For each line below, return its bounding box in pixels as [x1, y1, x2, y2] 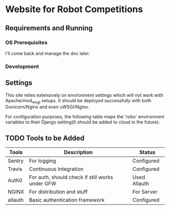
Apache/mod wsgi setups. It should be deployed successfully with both [5, 97, 152, 105]
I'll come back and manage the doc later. [5, 50, 90, 56]
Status [139, 149, 156, 156]
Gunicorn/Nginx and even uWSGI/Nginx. [5, 104, 90, 110]
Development [5, 63, 39, 70]
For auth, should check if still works [29, 174, 113, 181]
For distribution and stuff [29, 188, 88, 195]
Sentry [8, 157, 24, 164]
